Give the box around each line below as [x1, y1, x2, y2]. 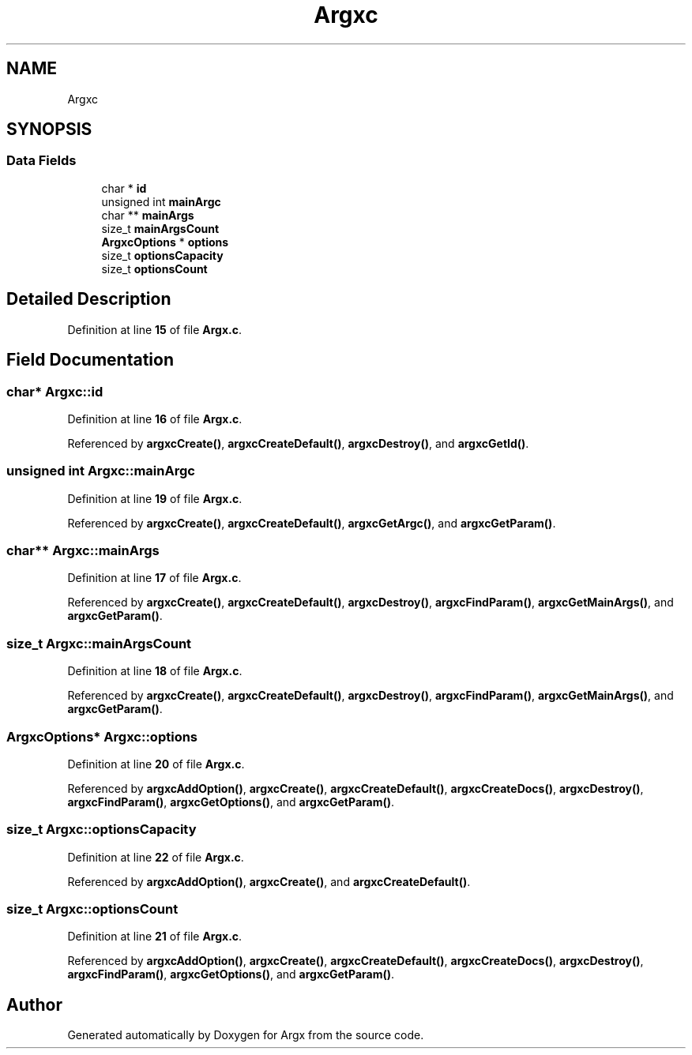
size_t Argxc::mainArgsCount [6, 635, 192, 651]
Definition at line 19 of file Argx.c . [67, 491, 243, 505]
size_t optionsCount [101, 261, 208, 276]
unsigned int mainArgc [101, 194, 221, 208]
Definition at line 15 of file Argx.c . [67, 322, 243, 336]
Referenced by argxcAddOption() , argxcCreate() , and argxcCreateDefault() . [67, 874, 471, 888]
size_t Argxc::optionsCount [6, 901, 179, 917]
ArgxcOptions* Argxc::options [6, 728, 198, 745]
